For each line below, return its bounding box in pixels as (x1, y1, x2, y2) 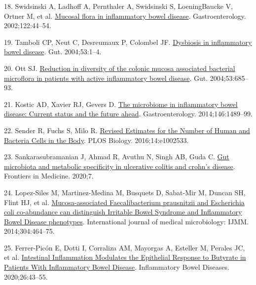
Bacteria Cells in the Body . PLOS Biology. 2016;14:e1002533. (4, 135, 189, 145)
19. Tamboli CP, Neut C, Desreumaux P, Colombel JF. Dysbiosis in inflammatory (4, 36, 252, 47)
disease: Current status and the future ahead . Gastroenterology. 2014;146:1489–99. (4, 108, 253, 119)
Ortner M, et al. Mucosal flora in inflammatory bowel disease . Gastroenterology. (4, 10, 246, 21)
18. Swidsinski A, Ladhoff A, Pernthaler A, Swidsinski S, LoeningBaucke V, (4, 1, 233, 11)
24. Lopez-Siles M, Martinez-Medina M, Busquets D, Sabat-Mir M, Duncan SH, (4, 187, 246, 197)
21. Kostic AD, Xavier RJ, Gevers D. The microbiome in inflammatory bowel (4, 99, 238, 109)
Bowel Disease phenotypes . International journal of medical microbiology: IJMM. (4, 216, 249, 226)
